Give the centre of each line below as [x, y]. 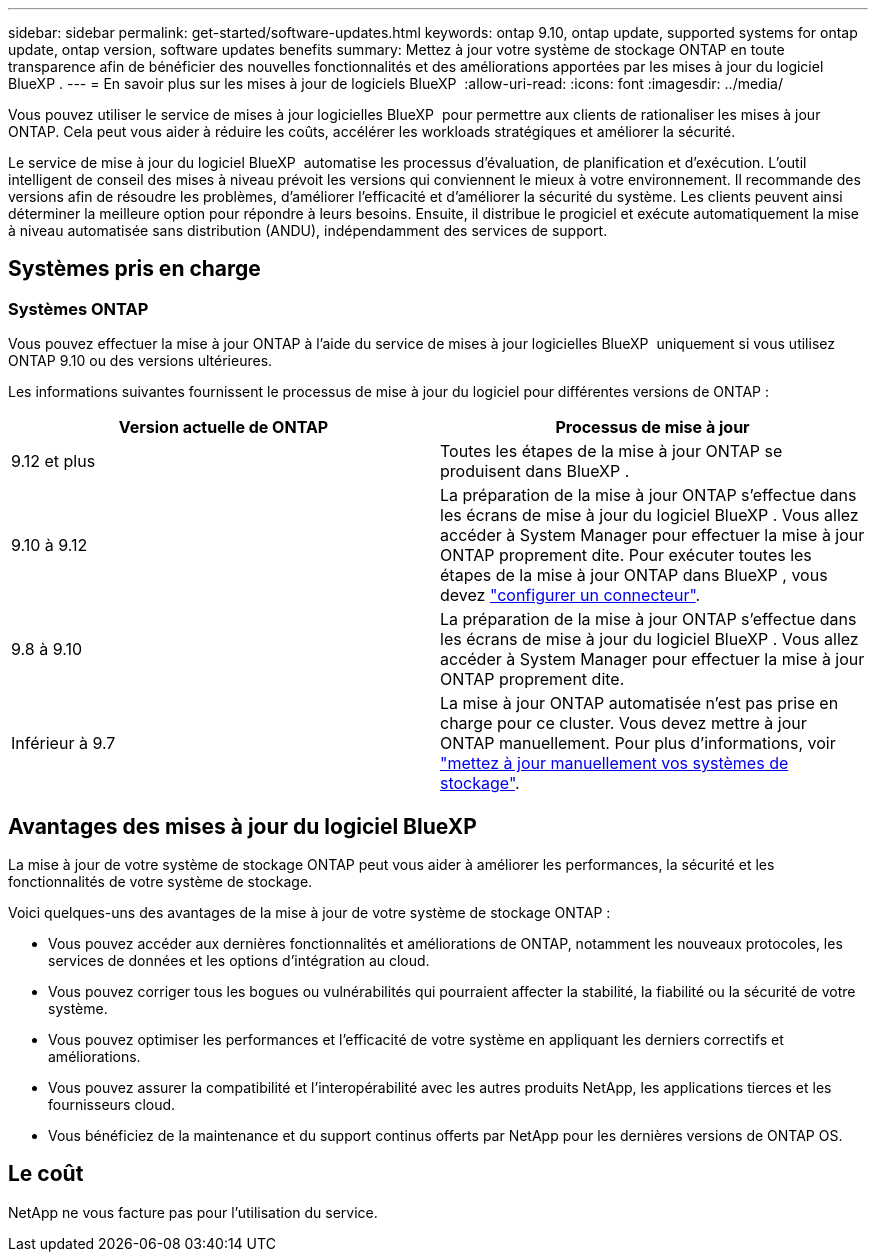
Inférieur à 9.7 [63, 743]
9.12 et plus [53, 461]
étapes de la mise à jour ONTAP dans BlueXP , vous [634, 575]
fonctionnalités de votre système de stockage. [160, 882]
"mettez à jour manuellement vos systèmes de [614, 763]
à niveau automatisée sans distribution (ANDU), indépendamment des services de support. [308, 230]
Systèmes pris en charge [134, 269]
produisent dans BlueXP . [535, 471]
